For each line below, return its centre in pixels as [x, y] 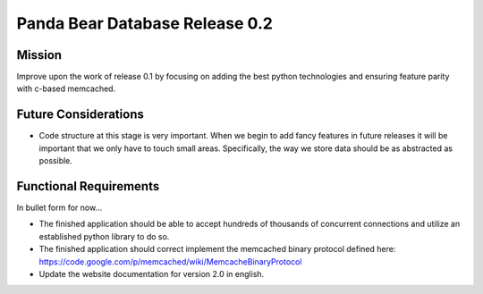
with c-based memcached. [66, 88]
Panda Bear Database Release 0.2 [144, 23]
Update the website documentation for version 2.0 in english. [152, 274]
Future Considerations [80, 115]
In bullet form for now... [59, 208]
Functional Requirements [88, 186]
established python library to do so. [104, 236]
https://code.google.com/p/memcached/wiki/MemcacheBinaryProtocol [170, 261]
